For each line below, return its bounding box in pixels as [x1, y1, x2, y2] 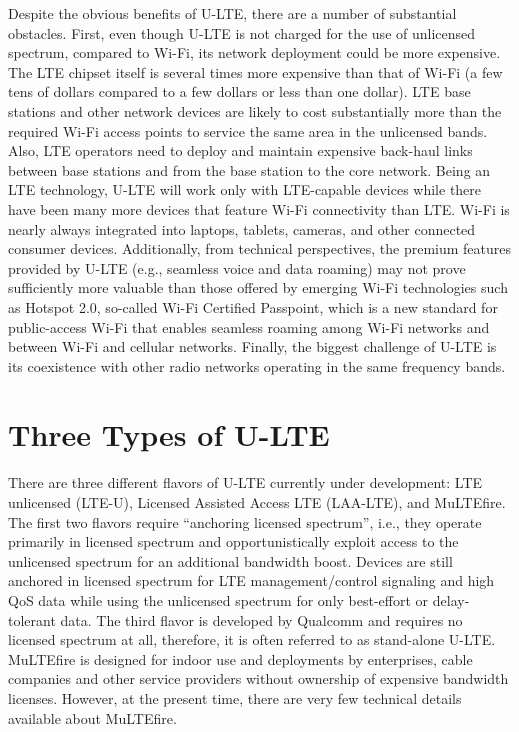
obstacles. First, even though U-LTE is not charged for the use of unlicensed [8, 22, 476, 43]
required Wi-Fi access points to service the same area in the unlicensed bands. [8, 120, 488, 141]
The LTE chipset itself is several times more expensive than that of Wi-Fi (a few [8, 61, 503, 82]
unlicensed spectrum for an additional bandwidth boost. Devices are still [8, 550, 453, 571]
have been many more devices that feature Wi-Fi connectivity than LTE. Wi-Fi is [8, 198, 510, 219]
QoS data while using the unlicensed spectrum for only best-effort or [8, 589, 429, 610]
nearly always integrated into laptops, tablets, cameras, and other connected [8, 218, 476, 239]
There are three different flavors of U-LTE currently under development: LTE [8, 472, 483, 493]
